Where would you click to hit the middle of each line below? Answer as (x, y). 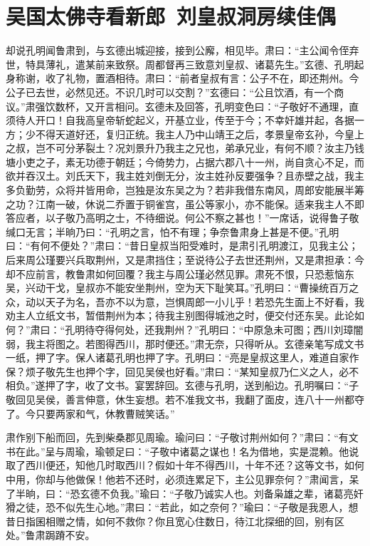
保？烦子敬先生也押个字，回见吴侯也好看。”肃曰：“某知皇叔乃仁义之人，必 (178, 371)
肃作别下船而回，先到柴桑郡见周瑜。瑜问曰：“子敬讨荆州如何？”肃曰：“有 (177, 437)
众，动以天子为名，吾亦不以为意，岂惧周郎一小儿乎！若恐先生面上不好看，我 (185, 301)
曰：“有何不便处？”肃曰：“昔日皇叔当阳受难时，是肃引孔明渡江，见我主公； (182, 246)
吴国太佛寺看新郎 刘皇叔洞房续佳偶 (171, 16)
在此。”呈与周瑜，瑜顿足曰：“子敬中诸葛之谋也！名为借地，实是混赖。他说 (187, 451)
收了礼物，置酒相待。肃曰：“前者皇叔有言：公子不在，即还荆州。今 (202, 78)
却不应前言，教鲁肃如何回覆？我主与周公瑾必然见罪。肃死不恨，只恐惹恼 (175, 273)
